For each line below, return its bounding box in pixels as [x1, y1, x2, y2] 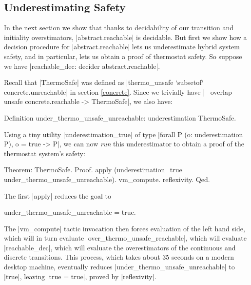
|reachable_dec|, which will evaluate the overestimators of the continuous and [4, 242, 236, 252]
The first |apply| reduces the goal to [4, 190, 111, 201]
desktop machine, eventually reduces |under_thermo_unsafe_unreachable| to [4, 262, 235, 272]
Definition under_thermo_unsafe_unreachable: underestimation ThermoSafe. [4, 112, 236, 122]
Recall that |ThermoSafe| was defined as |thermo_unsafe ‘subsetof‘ [4, 77, 204, 87]
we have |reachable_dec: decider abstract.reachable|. [4, 61, 160, 71]
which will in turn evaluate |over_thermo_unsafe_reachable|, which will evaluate [4, 233, 247, 243]
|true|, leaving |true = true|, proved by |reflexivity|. [4, 271, 156, 281]
